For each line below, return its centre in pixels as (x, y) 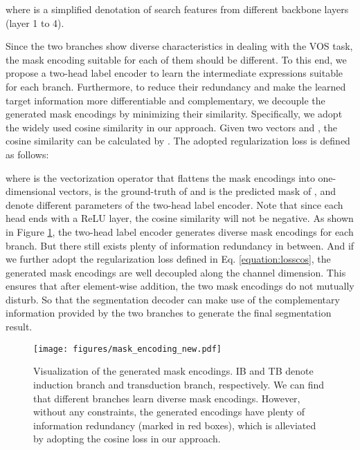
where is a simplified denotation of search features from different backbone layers (177, 9)
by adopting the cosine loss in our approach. (127, 439)
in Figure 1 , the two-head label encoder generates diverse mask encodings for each (180, 231)
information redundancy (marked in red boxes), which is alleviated (175, 425)
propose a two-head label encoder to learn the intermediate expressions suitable (174, 73)
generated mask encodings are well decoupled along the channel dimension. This (176, 272)
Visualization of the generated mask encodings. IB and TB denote (173, 371)
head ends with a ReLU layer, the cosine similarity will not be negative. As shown (180, 218)
